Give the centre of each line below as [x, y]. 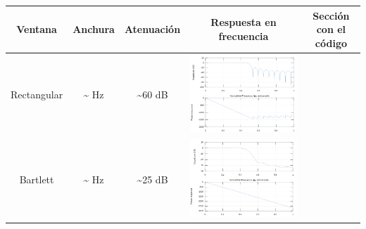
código [331, 42]
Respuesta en [244, 22]
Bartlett [37, 179]
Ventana [37, 29]
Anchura [94, 29]
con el [331, 29]
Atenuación [152, 29]
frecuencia [244, 35]
